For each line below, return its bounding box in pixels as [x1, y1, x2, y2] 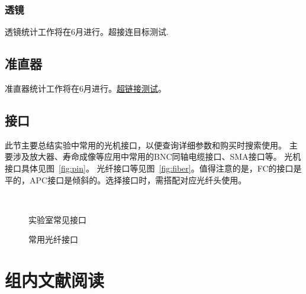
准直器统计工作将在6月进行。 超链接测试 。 [5, 82, 166, 95]
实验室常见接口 [28, 213, 86, 225]
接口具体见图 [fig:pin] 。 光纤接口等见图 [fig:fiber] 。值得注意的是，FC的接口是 [5, 162, 302, 174]
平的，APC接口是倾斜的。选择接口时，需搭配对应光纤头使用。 [5, 173, 247, 186]
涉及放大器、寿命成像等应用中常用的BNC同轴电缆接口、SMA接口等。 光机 [12, 150, 301, 163]
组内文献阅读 [5, 268, 105, 292]
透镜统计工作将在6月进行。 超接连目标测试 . [5, 25, 169, 38]
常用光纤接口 [28, 233, 78, 245]
